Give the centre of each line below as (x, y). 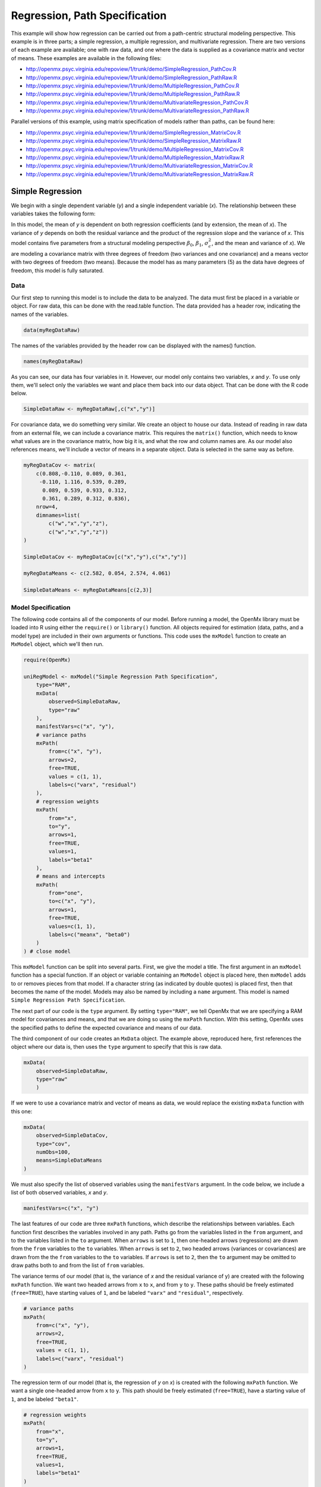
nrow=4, (47, 507)
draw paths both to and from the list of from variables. (78, 1265)
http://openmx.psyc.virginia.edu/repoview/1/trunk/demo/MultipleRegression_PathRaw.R (133, 94)
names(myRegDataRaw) (53, 361)
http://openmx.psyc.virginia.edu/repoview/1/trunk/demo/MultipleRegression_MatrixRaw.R (135, 158)
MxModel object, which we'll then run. (57, 644)
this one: (22, 1111)
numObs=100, (53, 1152)
